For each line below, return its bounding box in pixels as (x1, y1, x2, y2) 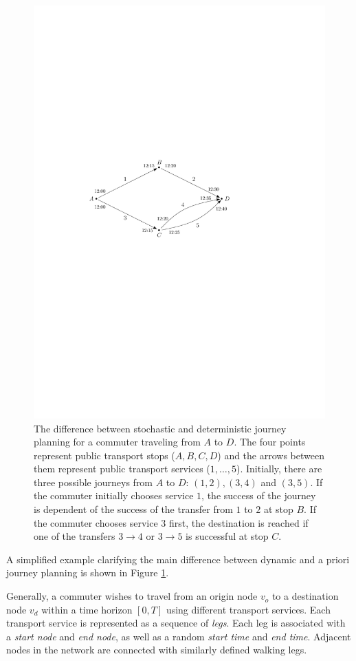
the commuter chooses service (34, 515, 158, 529)
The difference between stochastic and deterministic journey (34, 421, 287, 435)
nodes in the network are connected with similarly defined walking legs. (6, 642, 307, 657)
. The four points (234, 434, 306, 449)
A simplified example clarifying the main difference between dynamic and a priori (6, 552, 350, 566)
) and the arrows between (217, 448, 324, 462)
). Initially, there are (236, 461, 322, 476)
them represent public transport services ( (34, 461, 210, 476)
